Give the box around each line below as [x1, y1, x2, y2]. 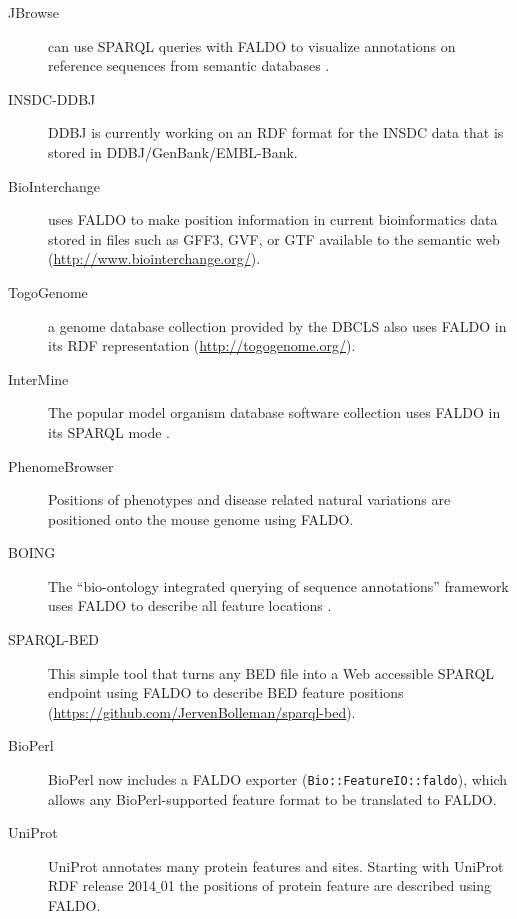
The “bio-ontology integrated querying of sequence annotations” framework [48, 575, 509, 596]
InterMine [8, 368, 69, 389]
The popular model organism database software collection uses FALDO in [48, 402, 501, 423]
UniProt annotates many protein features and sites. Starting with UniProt [48, 855, 504, 876]
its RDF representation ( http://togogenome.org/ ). [48, 335, 356, 356]
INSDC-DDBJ [8, 88, 96, 109]
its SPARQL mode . [48, 421, 171, 442]
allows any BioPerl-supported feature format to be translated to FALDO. [48, 788, 497, 809]
